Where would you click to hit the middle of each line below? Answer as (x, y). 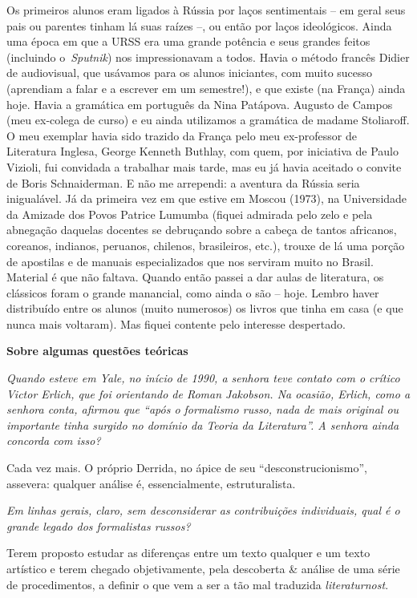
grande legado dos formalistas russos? (99, 525)
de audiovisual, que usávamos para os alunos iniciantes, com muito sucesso (190, 73)
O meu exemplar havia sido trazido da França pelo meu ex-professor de (182, 135)
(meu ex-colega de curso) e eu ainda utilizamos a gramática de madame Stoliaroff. (208, 120)
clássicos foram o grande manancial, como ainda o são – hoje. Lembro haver (193, 292)
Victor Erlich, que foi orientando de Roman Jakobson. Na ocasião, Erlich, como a (208, 393)
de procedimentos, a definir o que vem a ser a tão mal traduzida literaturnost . (198, 584)
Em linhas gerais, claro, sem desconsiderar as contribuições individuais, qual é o (203, 510)
